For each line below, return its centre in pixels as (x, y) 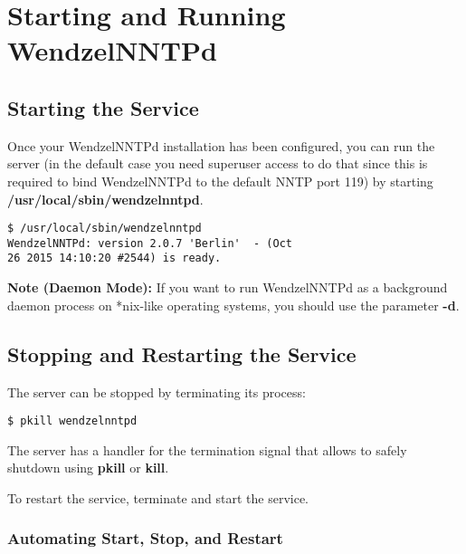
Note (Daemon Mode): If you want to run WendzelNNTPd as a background (228, 287)
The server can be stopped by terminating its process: (157, 392)
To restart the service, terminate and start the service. (158, 497)
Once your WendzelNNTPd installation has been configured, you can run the (221, 145)
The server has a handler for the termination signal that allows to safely (207, 449)
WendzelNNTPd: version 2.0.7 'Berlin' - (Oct (150, 243)
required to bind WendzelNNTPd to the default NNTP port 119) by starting (220, 181)
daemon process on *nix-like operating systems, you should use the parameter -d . (233, 305)
